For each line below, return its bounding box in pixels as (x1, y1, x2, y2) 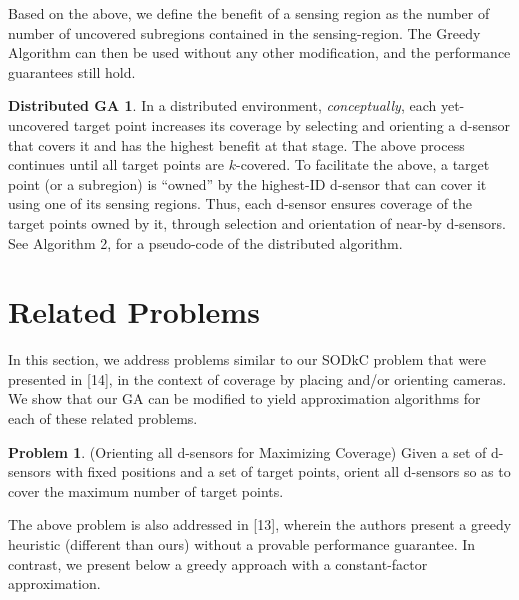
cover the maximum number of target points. (8, 480, 284, 501)
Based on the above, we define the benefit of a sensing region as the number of (8, 3, 490, 23)
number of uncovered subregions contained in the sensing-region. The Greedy (8, 22, 481, 43)
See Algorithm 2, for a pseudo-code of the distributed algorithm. (8, 232, 403, 253)
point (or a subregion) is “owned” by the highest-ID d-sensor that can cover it (8, 173, 487, 194)
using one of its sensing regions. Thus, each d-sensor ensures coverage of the (8, 193, 473, 214)
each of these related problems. (8, 408, 198, 429)
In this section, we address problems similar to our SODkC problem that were (8, 349, 487, 370)
